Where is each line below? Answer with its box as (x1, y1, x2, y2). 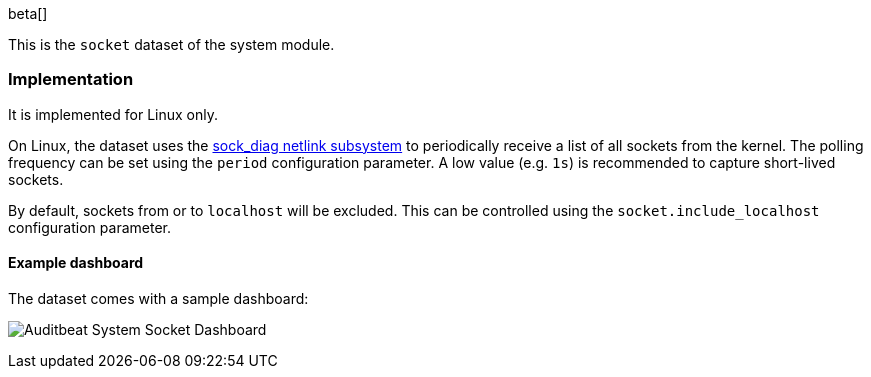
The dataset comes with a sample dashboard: (8, 289, 309, 307)
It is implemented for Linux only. (8, 105, 219, 123)
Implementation (8, 69, 134, 90)
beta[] (8, 5, 48, 22)
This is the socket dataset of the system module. (8, 36, 335, 53)
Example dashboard (8, 254, 144, 272)
